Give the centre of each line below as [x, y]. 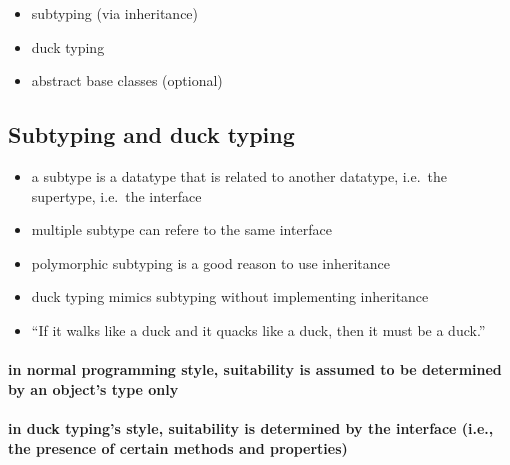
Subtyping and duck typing [151, 134]
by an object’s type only [93, 388]
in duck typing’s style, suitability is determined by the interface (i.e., [251, 427]
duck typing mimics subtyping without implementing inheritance [230, 296]
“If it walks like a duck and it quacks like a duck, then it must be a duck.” [258, 329]
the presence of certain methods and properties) [178, 447]
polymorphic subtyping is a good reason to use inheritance [211, 262]
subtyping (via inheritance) [115, 13]
